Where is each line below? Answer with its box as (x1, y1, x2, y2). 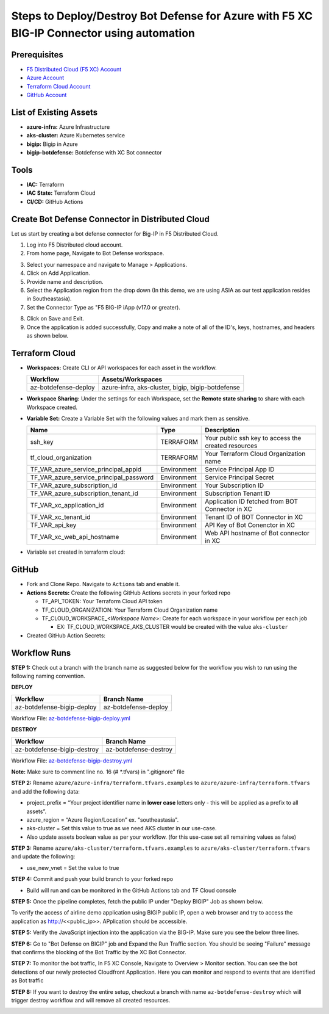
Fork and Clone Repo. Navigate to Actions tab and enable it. (26, 581, 180, 588)
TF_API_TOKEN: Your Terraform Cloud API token (41, 598, 163, 605)
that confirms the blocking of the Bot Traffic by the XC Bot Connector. (11, 949, 186, 955)
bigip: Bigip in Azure (26, 140, 79, 148)
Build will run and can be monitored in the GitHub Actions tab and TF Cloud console (26, 886, 236, 894)
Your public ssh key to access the (205, 434, 302, 443)
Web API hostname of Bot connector (205, 529, 310, 537)
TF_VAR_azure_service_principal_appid (30, 465, 142, 474)
